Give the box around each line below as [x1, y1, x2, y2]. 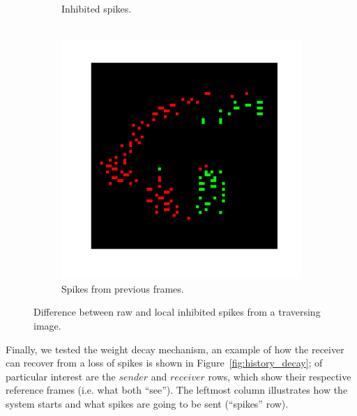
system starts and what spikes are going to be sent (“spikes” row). [6, 396, 289, 410]
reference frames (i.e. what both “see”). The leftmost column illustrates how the [6, 383, 348, 397]
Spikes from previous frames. [61, 281, 184, 295]
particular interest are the [6, 369, 116, 383]
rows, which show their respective [208, 369, 351, 383]
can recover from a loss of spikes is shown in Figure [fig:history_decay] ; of [6, 355, 323, 370]
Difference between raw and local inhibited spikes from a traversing [33, 305, 321, 319]
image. [33, 318, 61, 332]
